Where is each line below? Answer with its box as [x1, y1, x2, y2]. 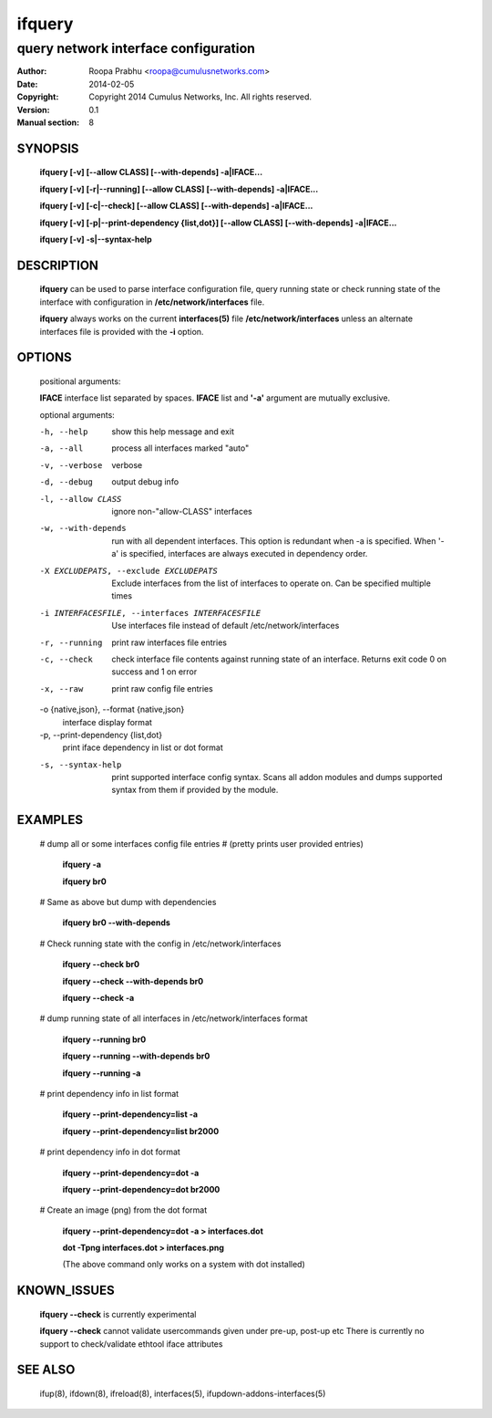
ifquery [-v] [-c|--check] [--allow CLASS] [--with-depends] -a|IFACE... [39, 201, 313, 212]
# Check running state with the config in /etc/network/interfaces [39, 938, 282, 949]
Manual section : [16, 117, 80, 128]
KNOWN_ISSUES [16, 1283, 115, 1298]
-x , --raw [39, 683, 84, 693]
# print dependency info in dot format [39, 1146, 181, 1158]
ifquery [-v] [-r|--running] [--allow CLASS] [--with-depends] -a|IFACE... [39, 183, 319, 194]
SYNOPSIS [16, 141, 79, 156]
